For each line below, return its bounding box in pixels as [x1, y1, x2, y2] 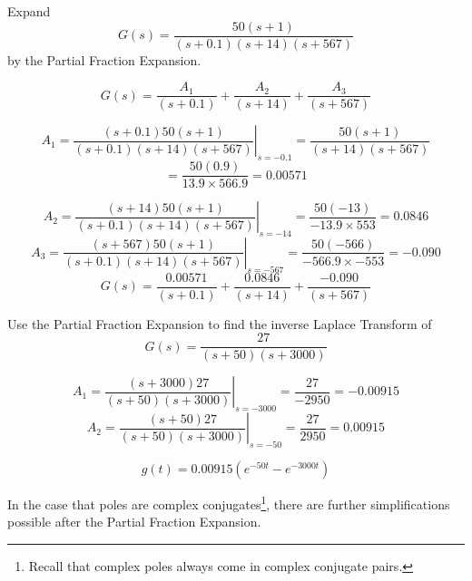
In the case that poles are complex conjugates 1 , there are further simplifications [7, 492, 450, 513]
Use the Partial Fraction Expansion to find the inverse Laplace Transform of [7, 314, 432, 333]
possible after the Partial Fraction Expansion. [7, 512, 261, 531]
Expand [7, 2, 51, 20]
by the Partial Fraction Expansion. [7, 50, 202, 69]
